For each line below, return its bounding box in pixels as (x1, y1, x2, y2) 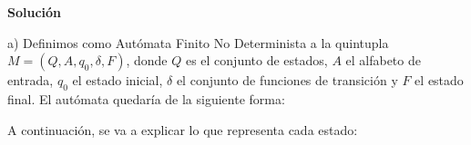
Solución (7, 3, 62, 21)
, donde (126, 51, 168, 70)
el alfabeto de (345, 51, 421, 70)
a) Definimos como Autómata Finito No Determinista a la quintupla (7, 33, 389, 52)
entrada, (7, 71, 54, 90)
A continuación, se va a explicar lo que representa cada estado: (7, 120, 358, 139)
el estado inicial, (72, 71, 163, 90)
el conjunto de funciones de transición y (176, 71, 398, 90)
